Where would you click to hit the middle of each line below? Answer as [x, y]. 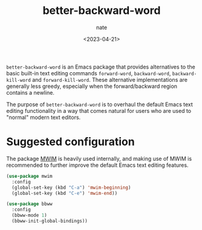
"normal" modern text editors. [44, 117]
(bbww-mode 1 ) [29, 215]
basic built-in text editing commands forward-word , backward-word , [89, 73]
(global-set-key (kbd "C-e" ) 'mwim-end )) [65, 193]
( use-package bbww [29, 204]
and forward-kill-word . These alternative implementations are [110, 79]
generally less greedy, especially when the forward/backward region [92, 86]
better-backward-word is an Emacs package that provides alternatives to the [101, 67]
